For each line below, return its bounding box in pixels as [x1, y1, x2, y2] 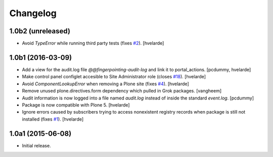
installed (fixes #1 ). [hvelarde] [22, 116, 84, 122]
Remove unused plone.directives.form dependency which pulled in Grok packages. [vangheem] [22, 88, 222, 94]
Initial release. [22, 142, 51, 148]
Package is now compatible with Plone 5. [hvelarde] [22, 101, 130, 108]
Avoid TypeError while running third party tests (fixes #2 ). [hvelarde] [22, 40, 164, 46]
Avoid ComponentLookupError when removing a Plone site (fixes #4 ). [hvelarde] [22, 81, 189, 87]
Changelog [9, 8, 57, 19]
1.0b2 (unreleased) [9, 27, 71, 35]
